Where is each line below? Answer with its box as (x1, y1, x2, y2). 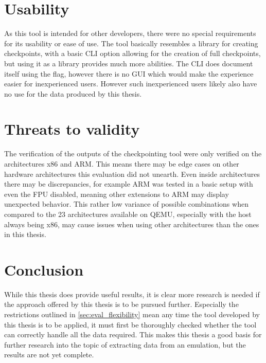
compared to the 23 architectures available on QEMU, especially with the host (4, 208, 252, 219)
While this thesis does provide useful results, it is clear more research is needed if (4, 288, 260, 299)
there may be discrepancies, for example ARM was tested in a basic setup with (4, 178, 253, 189)
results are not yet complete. (4, 349, 94, 360)
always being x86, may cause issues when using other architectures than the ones (4, 219, 259, 229)
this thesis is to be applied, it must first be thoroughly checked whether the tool (4, 319, 257, 330)
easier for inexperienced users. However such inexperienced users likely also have (4, 78, 257, 89)
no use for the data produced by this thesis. (4, 88, 142, 99)
